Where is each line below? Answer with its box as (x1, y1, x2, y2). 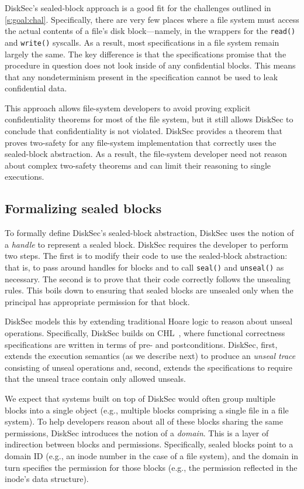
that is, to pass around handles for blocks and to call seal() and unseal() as (5, 261, 284, 273)
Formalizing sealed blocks (5, 199, 162, 217)
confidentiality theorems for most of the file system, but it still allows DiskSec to (5, 113, 293, 125)
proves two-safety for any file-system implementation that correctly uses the (5, 136, 277, 148)
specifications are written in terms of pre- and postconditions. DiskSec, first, (5, 338, 278, 350)
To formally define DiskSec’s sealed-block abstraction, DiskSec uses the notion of (5, 227, 294, 239)
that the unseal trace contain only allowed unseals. (5, 372, 186, 385)
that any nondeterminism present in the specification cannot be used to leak (5, 70, 278, 83)
